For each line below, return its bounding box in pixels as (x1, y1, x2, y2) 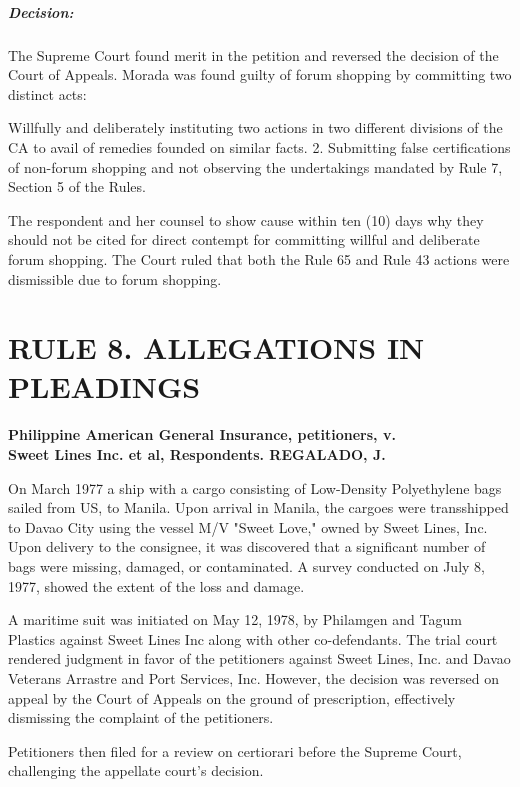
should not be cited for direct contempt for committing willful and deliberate (8, 229, 480, 250)
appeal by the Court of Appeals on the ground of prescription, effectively (8, 687, 456, 708)
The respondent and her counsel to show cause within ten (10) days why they (8, 209, 484, 230)
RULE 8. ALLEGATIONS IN (8, 327, 425, 368)
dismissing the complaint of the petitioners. (8, 707, 274, 728)
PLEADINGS (8, 366, 201, 407)
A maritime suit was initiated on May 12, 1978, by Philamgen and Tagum (8, 609, 462, 630)
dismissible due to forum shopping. (8, 268, 222, 289)
